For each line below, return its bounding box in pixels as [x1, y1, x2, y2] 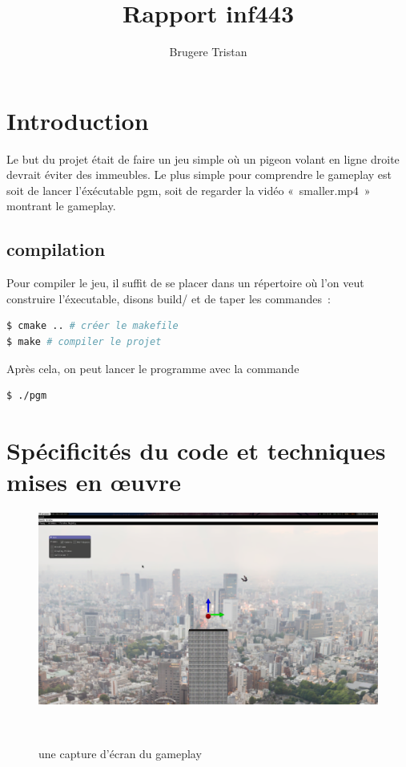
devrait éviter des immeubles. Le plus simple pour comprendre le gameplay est [6, 166, 392, 183]
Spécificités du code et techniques [6, 433, 386, 466]
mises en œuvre [6, 465, 181, 498]
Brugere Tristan [169, 43, 247, 60]
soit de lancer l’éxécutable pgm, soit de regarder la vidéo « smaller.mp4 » [6, 181, 371, 198]
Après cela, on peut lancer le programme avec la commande [6, 359, 299, 376]
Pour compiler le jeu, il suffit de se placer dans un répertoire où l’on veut [6, 274, 364, 291]
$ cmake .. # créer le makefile [6, 320, 179, 332]
